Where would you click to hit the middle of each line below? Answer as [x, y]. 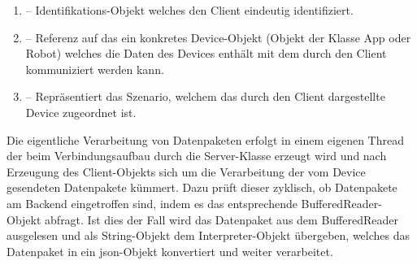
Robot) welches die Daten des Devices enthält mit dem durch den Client [206, 53]
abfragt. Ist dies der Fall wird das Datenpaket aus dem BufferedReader [222, 219]
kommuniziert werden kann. [95, 69]
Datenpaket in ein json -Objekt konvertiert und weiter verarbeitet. [170, 251]
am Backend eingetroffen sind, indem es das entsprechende [152, 203]
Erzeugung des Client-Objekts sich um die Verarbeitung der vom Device [186, 171]
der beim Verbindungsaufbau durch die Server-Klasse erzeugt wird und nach [197, 156]
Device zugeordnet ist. [81, 112]
